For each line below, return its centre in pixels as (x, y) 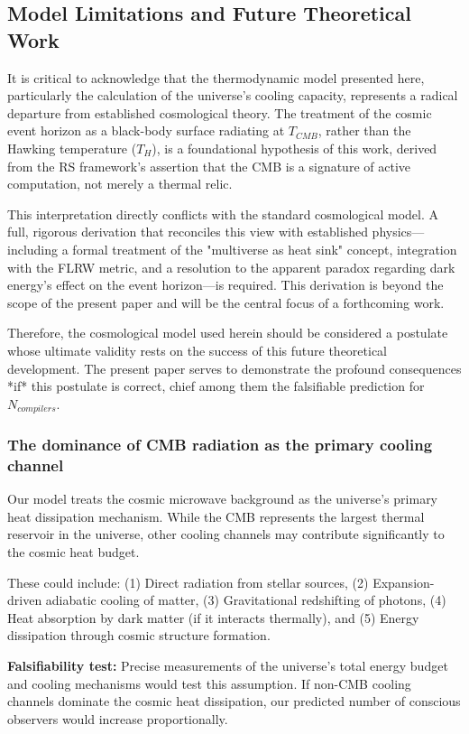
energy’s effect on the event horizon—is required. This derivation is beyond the (225, 285)
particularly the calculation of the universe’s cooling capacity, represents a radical (233, 95)
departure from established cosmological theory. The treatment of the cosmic (220, 112)
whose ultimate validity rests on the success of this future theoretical (198, 350)
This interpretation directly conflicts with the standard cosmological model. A (223, 214)
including (33, 249)
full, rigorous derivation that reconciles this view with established (188, 232)
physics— (398, 232)
